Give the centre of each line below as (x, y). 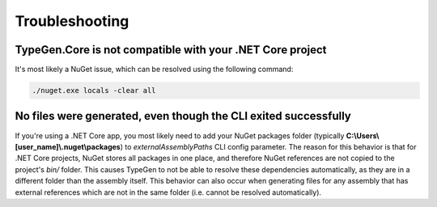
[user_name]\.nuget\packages (68, 146)
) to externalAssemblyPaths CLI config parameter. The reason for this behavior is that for (268, 146)
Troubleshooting (72, 21)
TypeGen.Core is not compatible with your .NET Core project (171, 50)
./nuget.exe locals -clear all (94, 91)
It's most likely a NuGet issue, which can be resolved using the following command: (154, 70)
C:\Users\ (363, 135)
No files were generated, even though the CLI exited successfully (183, 116)
